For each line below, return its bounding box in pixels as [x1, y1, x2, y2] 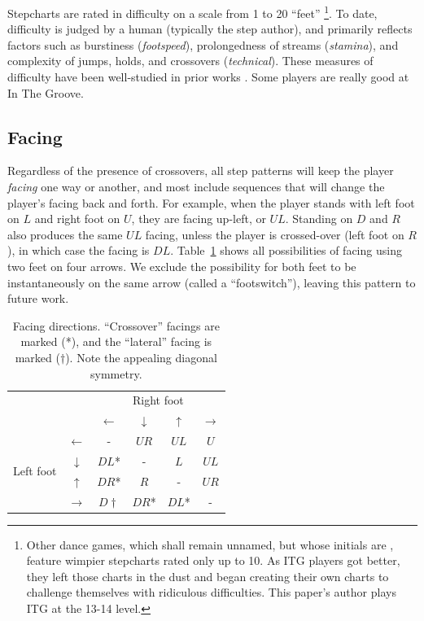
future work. [7, 290, 69, 307]
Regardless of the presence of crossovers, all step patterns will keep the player [7, 162, 394, 179]
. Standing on [285, 210, 353, 227]
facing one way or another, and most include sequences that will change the [7, 178, 385, 195]
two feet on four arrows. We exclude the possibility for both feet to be [7, 257, 356, 274]
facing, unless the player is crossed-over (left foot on [145, 225, 404, 243]
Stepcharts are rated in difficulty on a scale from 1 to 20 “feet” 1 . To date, [7, 2, 378, 21]
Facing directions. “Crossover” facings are [12, 317, 220, 334]
